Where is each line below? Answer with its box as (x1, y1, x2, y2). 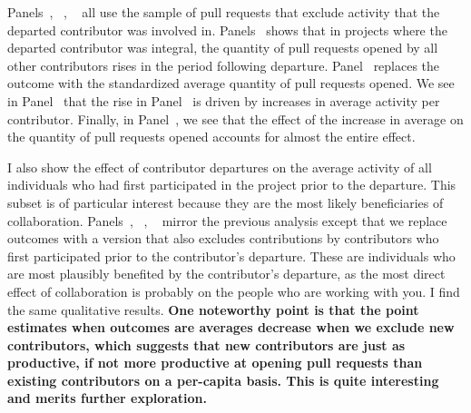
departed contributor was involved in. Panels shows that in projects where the (7, 20, 447, 39)
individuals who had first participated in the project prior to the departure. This (7, 175, 456, 194)
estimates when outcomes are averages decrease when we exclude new (7, 318, 455, 337)
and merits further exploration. (7, 388, 208, 408)
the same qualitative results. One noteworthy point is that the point (7, 300, 419, 319)
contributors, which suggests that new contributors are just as (7, 335, 406, 354)
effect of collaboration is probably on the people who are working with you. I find (7, 281, 460, 300)
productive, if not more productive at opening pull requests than (7, 353, 423, 372)
